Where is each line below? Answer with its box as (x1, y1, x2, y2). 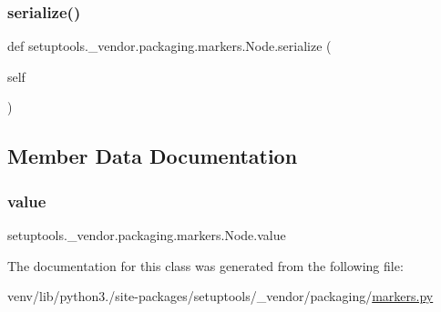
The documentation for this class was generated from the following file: (7, 256, 404, 275)
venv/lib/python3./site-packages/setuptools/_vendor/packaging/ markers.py (7, 287, 434, 306)
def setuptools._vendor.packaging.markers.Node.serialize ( (7, 36, 332, 55)
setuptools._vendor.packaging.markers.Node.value (7, 226, 286, 244)
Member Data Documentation (7, 142, 298, 170)
